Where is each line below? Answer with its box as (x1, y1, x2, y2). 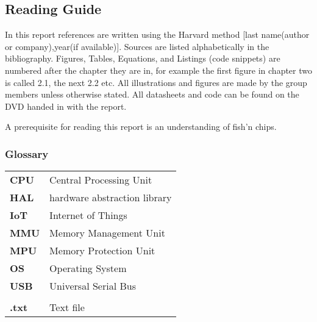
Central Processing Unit (49, 173, 152, 187)
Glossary (5, 146, 49, 161)
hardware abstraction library (49, 190, 172, 205)
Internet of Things (49, 208, 127, 223)
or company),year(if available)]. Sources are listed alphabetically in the (5, 40, 269, 52)
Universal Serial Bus (49, 279, 136, 293)
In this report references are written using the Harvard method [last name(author (5, 28, 310, 41)
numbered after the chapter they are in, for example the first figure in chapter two (5, 63, 312, 76)
